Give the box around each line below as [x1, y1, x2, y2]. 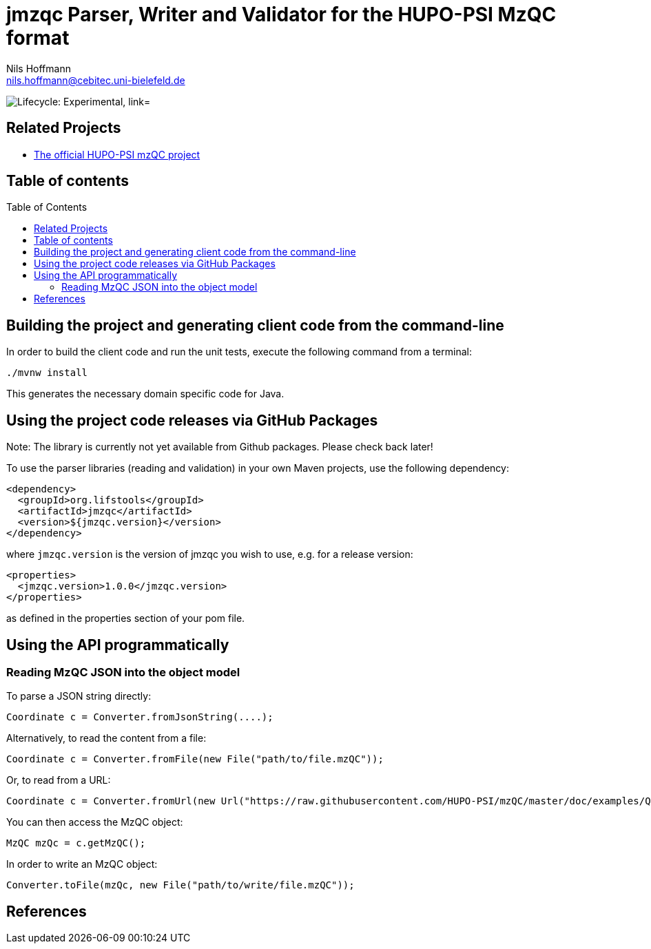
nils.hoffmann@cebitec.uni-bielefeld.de [6, 74, 185, 86]
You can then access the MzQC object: [6, 816, 183, 828]
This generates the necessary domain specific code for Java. [6, 388, 285, 400]
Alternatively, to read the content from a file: [6, 732, 207, 744]
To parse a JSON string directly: [6, 690, 152, 702]
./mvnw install [6, 367, 88, 379]
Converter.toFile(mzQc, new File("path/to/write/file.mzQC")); [6, 879, 355, 891]
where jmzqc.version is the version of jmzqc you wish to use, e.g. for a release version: [6, 548, 413, 561]
